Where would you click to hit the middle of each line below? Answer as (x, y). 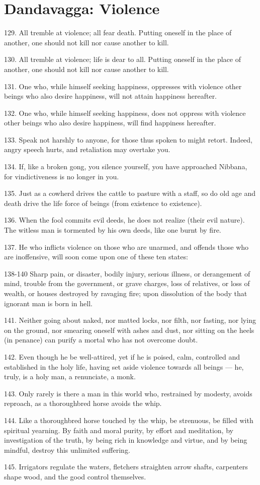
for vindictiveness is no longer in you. (62, 176)
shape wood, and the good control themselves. (75, 476)
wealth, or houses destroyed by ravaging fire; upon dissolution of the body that (126, 293)
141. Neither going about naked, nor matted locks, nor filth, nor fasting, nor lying (130, 320)
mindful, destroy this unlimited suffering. (67, 449)
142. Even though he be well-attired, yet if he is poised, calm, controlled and (122, 356)
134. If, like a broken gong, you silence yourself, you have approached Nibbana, (126, 166)
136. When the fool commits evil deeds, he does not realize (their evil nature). (124, 220)
